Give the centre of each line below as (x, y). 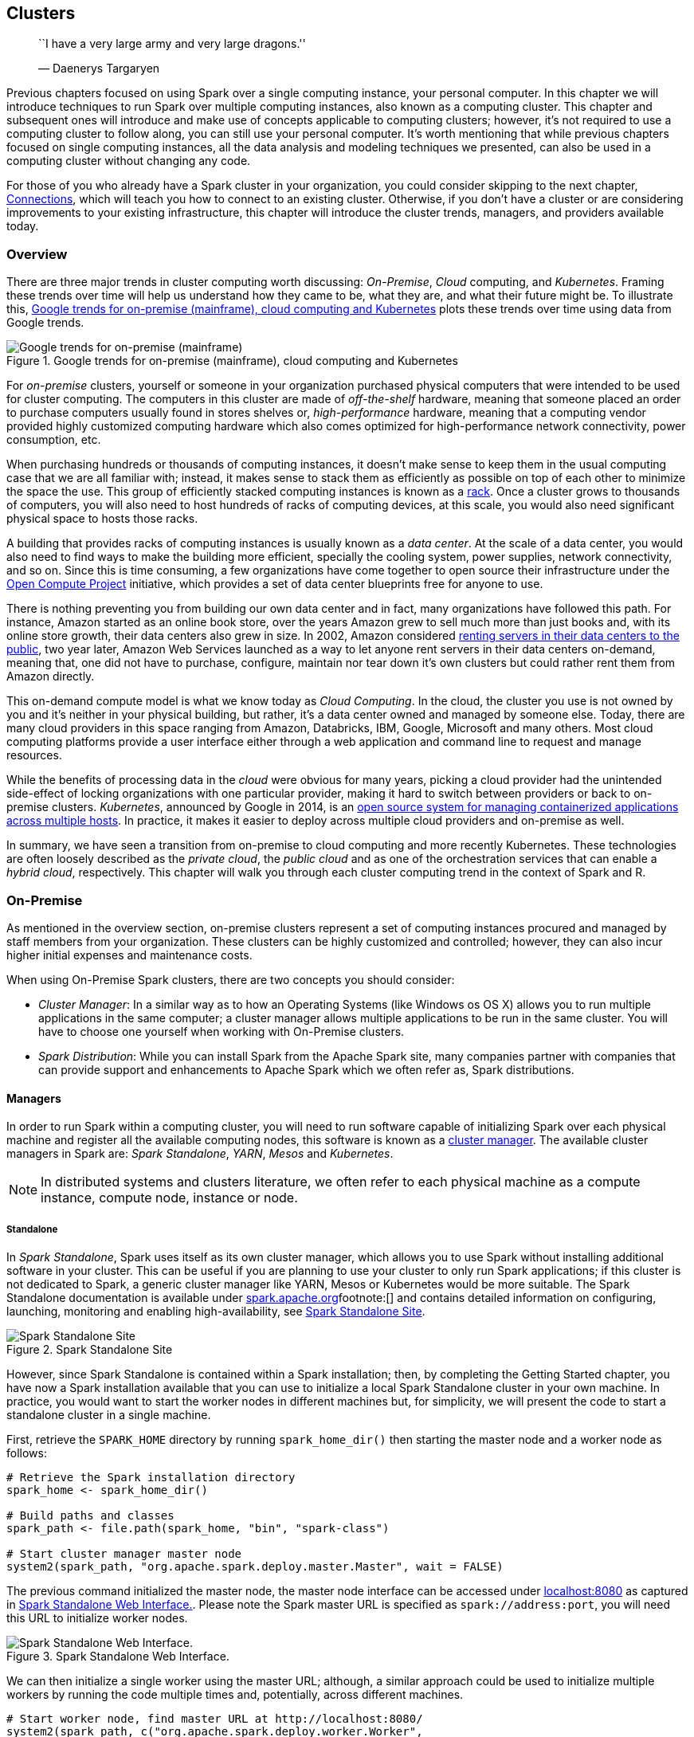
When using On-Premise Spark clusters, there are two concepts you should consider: (231, 979)
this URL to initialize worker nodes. (97, 1617)
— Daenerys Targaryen (99, 69)
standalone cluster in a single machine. (109, 1414)
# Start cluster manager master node (124, 1553)
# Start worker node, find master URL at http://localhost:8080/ (215, 1718)
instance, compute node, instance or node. (169, 1198)
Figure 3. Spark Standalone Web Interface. (118, 1656)
